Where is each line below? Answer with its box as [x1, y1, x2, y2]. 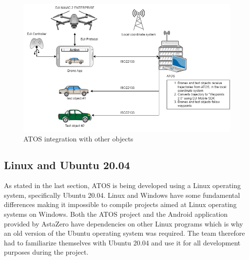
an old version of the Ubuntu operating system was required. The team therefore [4, 228, 245, 238]
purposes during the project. [4, 247, 89, 257]
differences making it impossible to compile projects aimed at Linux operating [4, 199, 237, 209]
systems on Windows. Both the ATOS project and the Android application [4, 208, 228, 219]
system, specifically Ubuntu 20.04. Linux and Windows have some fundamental [4, 190, 240, 200]
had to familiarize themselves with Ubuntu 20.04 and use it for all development [4, 237, 241, 247]
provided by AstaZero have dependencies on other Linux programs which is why [4, 218, 243, 228]
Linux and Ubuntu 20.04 [4, 157, 130, 173]
